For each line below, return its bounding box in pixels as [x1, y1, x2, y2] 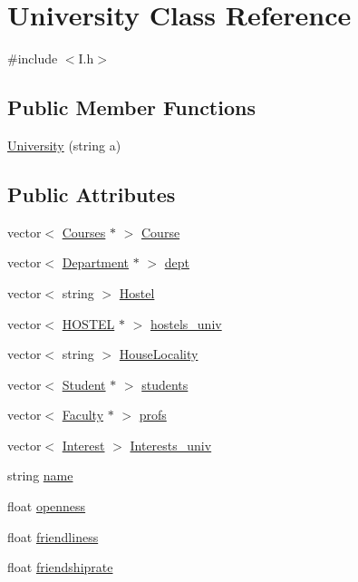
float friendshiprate [7, 558, 113, 577]
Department [62, 253, 130, 272]
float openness [7, 497, 86, 516]
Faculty [62, 405, 104, 424]
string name [7, 466, 73, 485]
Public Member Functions [7, 93, 256, 121]
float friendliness [7, 527, 99, 546]
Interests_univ [130, 435, 212, 454]
